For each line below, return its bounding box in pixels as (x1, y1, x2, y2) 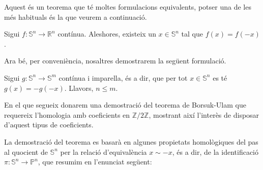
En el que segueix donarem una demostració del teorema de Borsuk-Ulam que (4, 99, 246, 110)
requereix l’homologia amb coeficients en (4, 109, 130, 120)
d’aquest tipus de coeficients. (4, 119, 94, 130)
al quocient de (4, 146, 48, 157)
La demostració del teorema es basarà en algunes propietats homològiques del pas (4, 136, 258, 147)
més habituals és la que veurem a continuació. (4, 11, 147, 22)
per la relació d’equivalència (60, 146, 147, 157)
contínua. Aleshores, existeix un (57, 28, 156, 39)
